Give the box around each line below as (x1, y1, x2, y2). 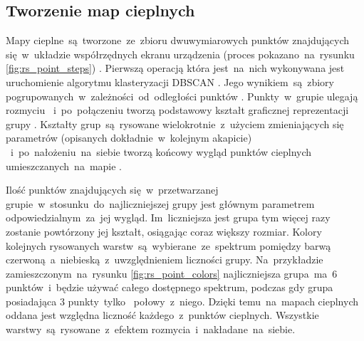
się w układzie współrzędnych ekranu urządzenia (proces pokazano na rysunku (6, 46, 355, 61)
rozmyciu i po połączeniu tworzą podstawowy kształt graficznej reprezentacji (6, 103, 349, 117)
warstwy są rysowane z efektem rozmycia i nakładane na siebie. (6, 322, 296, 337)
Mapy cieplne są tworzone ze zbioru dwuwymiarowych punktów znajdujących (6, 33, 350, 48)
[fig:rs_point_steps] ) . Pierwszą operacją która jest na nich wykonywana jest (6, 61, 345, 75)
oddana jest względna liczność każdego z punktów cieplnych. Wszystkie (6, 308, 319, 322)
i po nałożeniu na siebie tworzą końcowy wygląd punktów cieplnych (10, 144, 312, 159)
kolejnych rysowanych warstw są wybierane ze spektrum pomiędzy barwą (6, 238, 331, 253)
